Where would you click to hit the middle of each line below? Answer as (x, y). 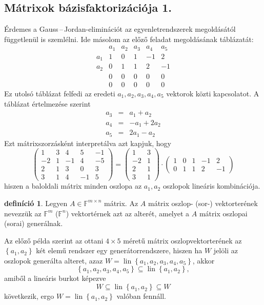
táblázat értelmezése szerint (47, 103)
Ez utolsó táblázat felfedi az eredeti (60, 93)
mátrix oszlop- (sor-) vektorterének (203, 203)
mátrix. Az (121, 203)
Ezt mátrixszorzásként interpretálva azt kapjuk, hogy (88, 143)
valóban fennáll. (141, 296)
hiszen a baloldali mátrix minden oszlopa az (73, 186)
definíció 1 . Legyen (36, 203)
